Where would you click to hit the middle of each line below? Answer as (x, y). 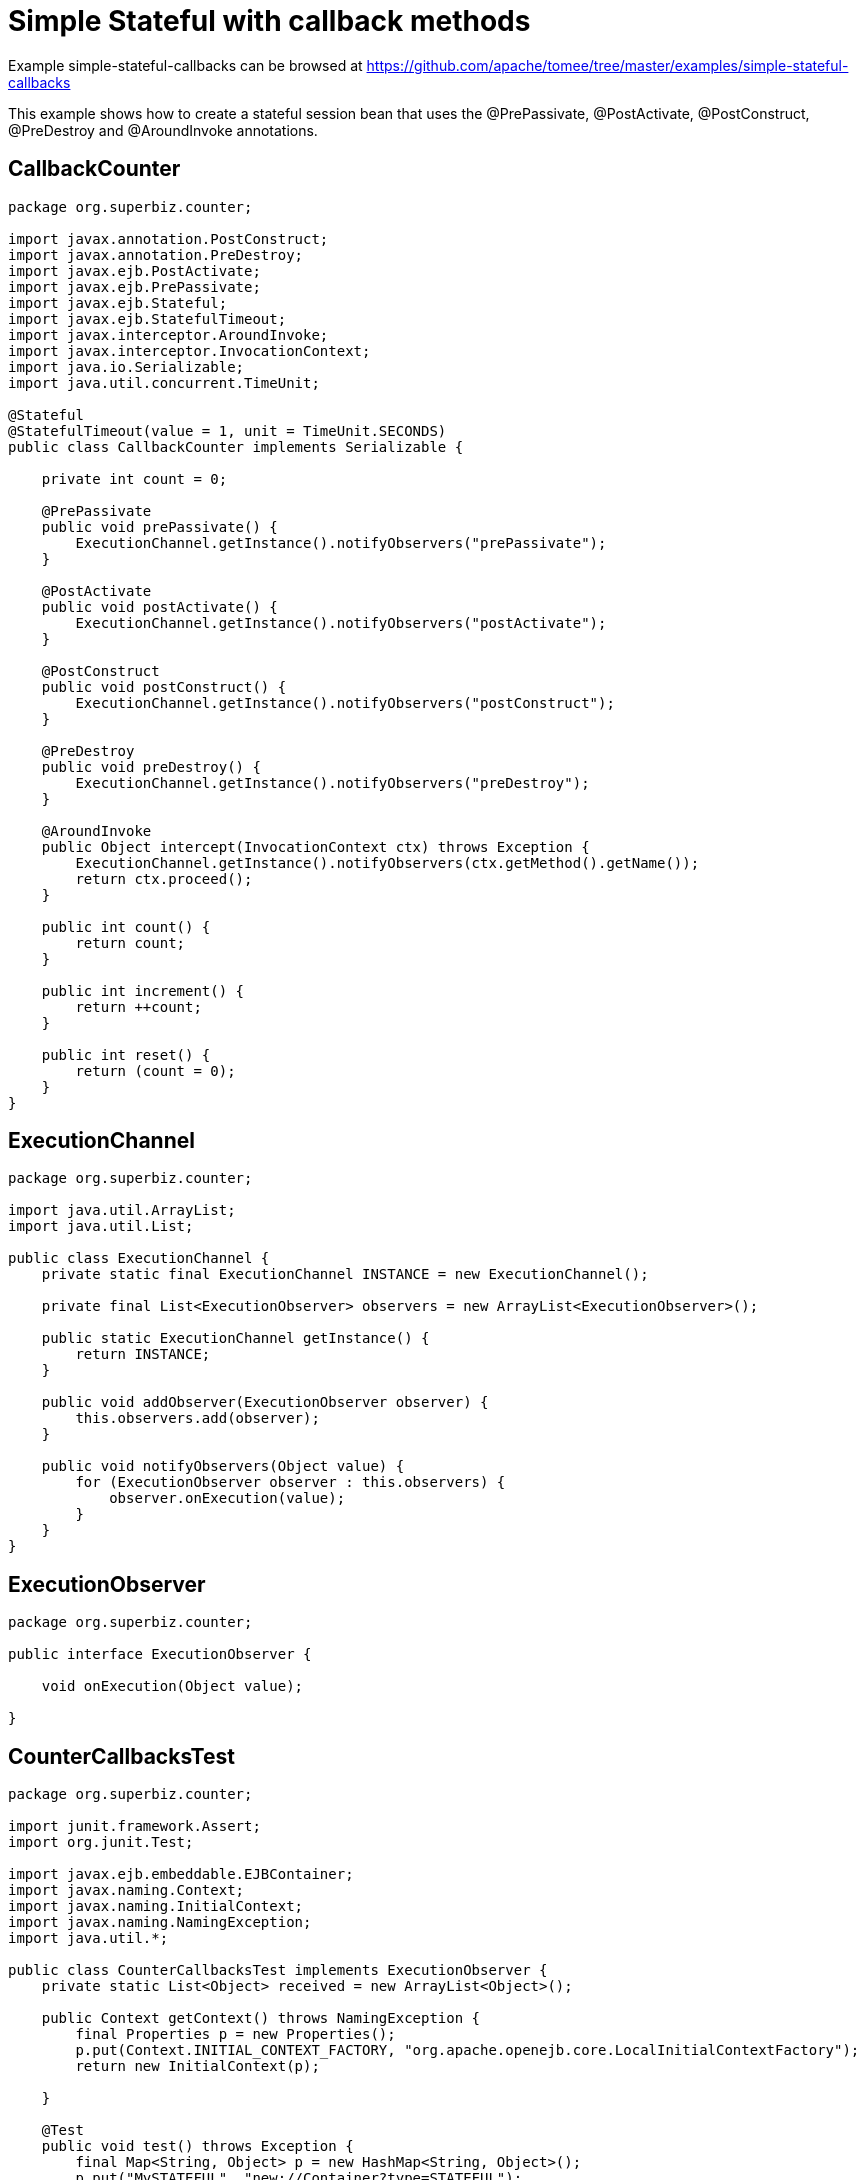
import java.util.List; (101, 1226)
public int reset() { (126, 1054)
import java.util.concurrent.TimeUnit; (164, 382)
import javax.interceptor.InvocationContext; (189, 350)
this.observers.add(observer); (197, 1418)
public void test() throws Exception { (197, 2146)
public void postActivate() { (159, 606)
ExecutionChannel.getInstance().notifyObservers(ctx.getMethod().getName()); (387, 862)
